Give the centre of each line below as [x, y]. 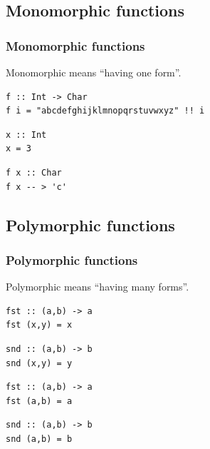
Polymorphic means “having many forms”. [98, 287]
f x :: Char [34, 172]
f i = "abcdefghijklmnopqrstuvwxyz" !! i [105, 111]
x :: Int [26, 135]
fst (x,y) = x [39, 325]
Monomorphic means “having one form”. [94, 72]
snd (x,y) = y [39, 363]
